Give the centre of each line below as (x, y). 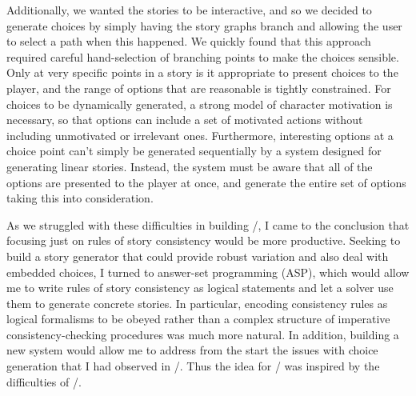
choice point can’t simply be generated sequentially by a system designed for (194, 151)
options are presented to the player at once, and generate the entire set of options (206, 182)
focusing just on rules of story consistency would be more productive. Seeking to (204, 240)
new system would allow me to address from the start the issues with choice (192, 350)
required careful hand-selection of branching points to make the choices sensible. (203, 56)
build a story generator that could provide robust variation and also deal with (198, 256)
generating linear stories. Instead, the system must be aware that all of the (190, 166)
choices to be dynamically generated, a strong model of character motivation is (200, 104)
